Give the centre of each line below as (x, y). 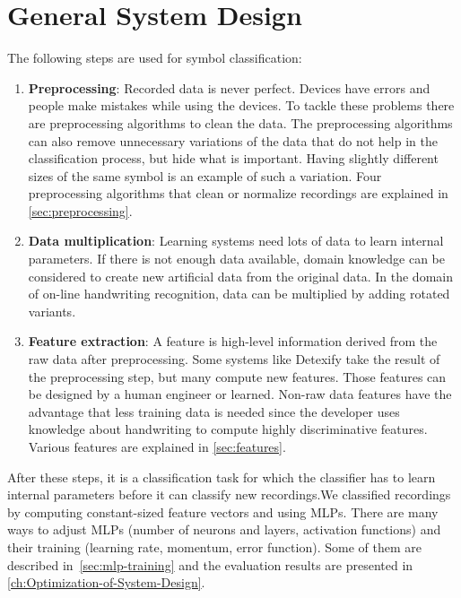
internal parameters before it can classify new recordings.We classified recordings (229, 494)
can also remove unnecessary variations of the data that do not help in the (233, 140)
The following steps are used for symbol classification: (155, 58)
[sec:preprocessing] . (80, 210)
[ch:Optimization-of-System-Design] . (106, 582)
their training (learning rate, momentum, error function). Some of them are (214, 546)
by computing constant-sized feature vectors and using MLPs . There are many (223, 511)
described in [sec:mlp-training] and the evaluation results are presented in (210, 564)
